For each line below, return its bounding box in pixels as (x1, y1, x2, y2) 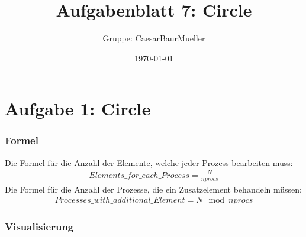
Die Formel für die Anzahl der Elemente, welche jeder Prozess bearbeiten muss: (5, 156, 293, 168)
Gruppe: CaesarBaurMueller (102, 32, 205, 44)
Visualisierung (5, 219, 74, 234)
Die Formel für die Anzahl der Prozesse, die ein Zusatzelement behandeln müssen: (5, 183, 302, 195)
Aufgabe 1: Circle (5, 96, 151, 121)
